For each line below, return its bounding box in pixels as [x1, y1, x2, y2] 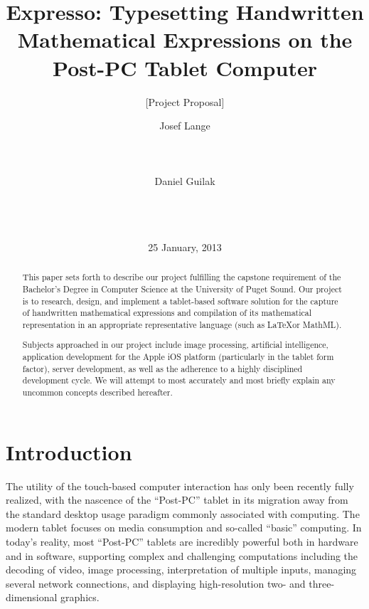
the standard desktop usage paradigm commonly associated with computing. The [6, 506, 360, 521]
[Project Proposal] [145, 94, 225, 109]
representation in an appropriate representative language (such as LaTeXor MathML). [22, 318, 342, 330]
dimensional [6, 590, 58, 605]
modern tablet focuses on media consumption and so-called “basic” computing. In [6, 520, 362, 535]
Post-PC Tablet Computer [53, 53, 317, 82]
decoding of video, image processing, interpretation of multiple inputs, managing [6, 562, 357, 577]
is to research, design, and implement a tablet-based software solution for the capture [22, 295, 338, 307]
